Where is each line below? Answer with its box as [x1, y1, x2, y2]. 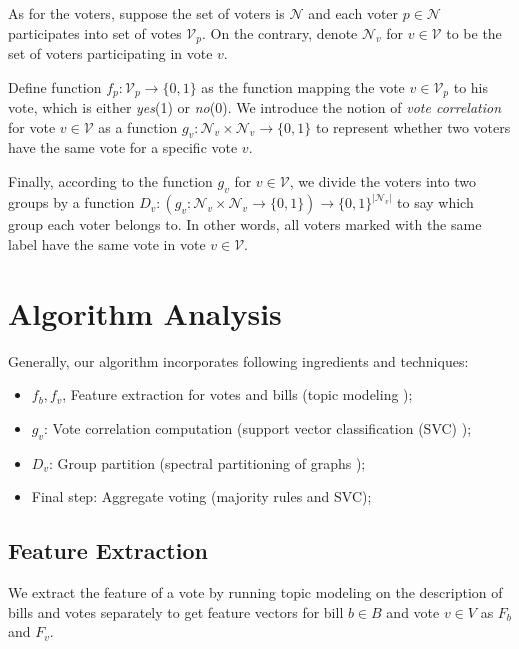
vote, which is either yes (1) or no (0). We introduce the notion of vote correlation [8, 97, 502, 118]
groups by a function [8, 192, 135, 213]
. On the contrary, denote [202, 22, 358, 43]
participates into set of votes [8, 22, 182, 43]
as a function [98, 116, 178, 137]
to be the [446, 22, 502, 43]
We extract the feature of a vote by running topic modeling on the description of [8, 582, 503, 602]
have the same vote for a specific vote [8, 137, 238, 158]
